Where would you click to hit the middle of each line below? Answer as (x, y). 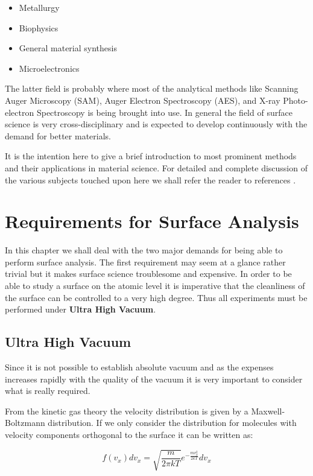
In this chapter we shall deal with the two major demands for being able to (144, 250)
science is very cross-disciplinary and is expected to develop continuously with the (156, 124)
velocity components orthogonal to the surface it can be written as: (129, 434)
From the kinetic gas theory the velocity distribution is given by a (127, 411)
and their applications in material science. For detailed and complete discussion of (156, 167)
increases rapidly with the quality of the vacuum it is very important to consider (154, 379)
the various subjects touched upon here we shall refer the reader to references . (150, 179)
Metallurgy (39, 7)
